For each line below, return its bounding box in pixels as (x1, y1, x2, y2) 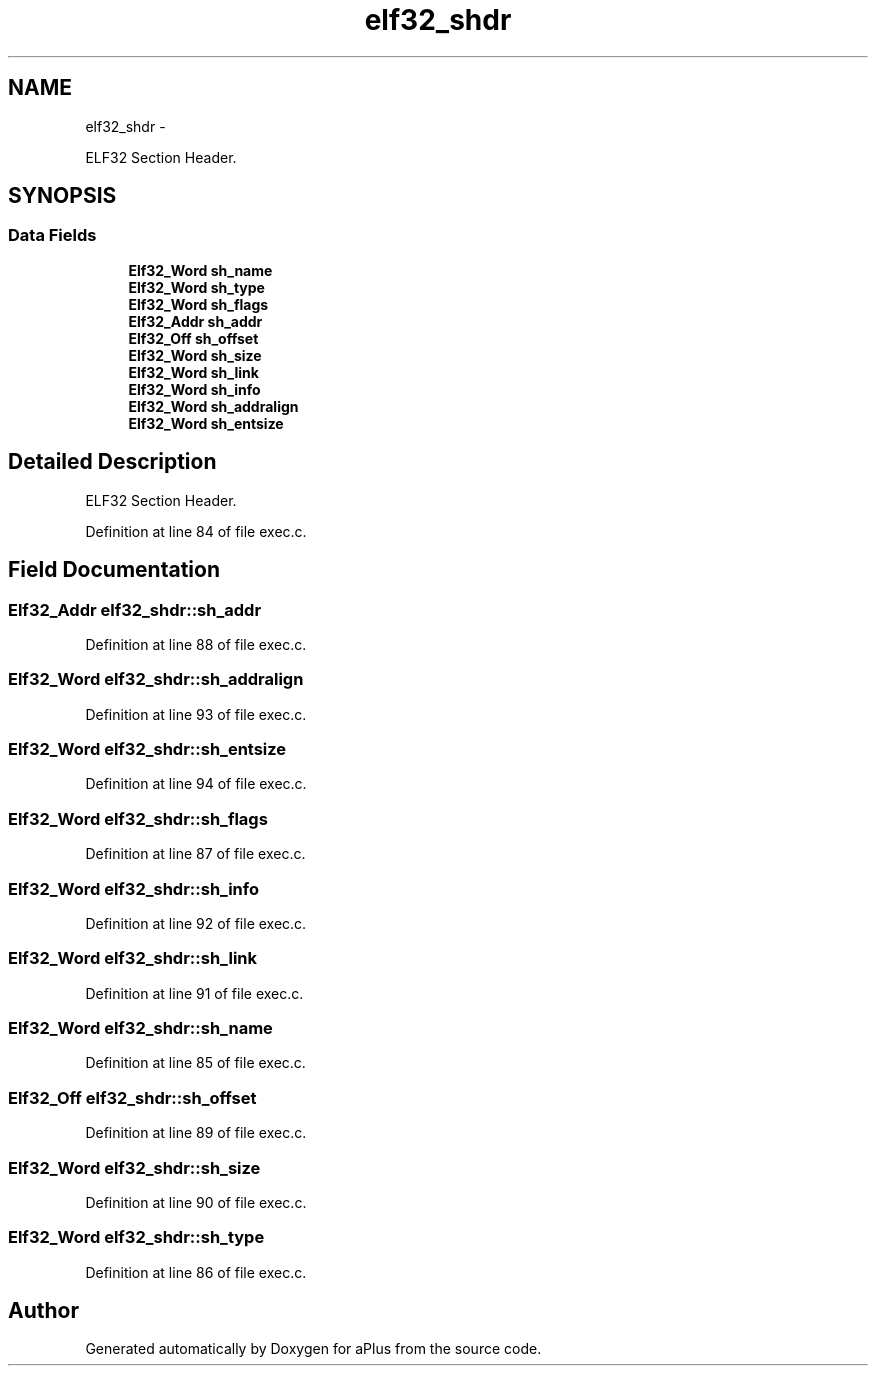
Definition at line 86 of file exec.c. (85, 1263, 307, 1281)
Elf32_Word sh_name (128, 261, 273, 279)
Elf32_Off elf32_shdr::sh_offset (8, 1087, 257, 1108)
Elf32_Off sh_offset (128, 329, 259, 347)
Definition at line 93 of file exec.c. (85, 705, 307, 723)
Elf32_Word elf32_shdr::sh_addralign (8, 669, 304, 690)
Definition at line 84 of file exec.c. (85, 522, 307, 540)
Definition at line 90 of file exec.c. (85, 1193, 307, 1211)
